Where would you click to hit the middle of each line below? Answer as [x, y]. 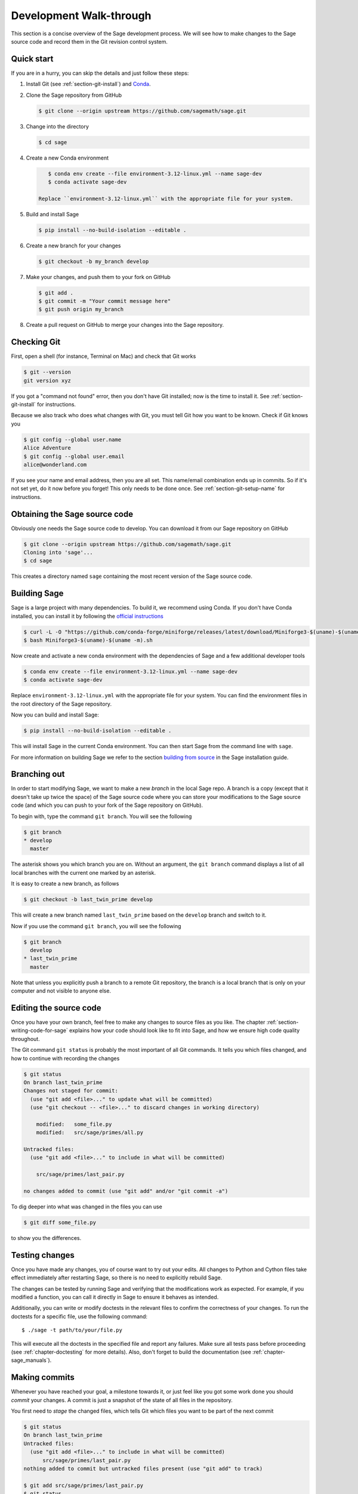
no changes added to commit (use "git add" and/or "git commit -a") [126, 1191]
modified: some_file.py [74, 1124]
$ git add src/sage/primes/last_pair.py [83, 1485]
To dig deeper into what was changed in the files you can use [87, 1207]
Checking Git [36, 342]
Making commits [43, 1377]
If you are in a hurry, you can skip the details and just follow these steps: [100, 73]
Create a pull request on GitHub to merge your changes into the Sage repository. [125, 325]
